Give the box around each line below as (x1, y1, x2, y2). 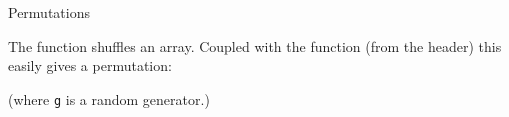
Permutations (8, 2, 90, 22)
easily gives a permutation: (8, 55, 172, 76)
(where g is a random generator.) (8, 88, 210, 109)
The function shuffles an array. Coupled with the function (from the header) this (8, 35, 502, 56)
